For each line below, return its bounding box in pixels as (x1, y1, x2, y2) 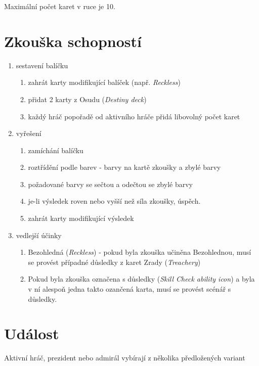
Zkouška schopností (4, 30, 142, 51)
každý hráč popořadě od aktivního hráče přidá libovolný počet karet (28, 111, 240, 121)
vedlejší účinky (16, 230, 62, 240)
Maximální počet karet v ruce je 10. (4, 1, 115, 11)
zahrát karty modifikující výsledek (28, 213, 134, 223)
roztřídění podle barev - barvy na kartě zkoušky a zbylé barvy (28, 162, 221, 172)
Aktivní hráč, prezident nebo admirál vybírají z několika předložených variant (4, 352, 245, 363)
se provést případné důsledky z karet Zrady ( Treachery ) (28, 256, 201, 267)
